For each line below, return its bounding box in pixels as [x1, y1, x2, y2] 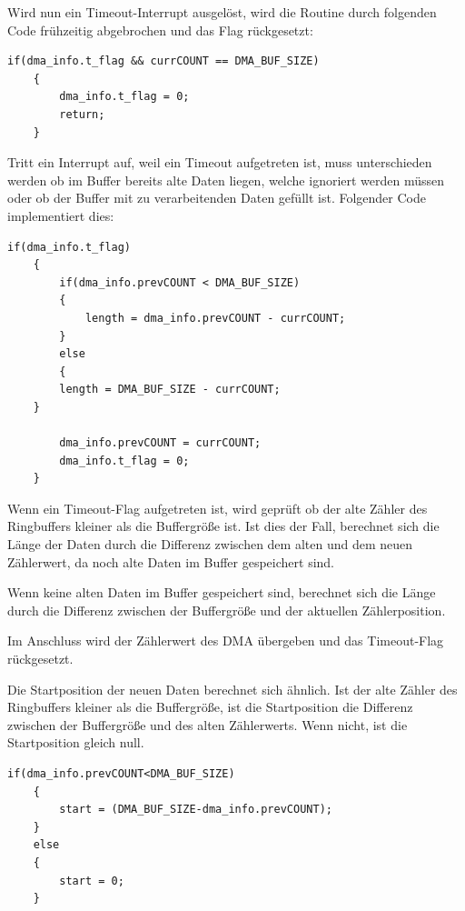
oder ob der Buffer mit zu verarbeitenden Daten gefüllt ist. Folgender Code [7, 188, 426, 207]
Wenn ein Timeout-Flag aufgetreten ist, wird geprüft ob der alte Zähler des [7, 498, 428, 517]
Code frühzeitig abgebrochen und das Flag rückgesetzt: [7, 20, 313, 39]
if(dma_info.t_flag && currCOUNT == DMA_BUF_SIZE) [7, 55, 320, 68]
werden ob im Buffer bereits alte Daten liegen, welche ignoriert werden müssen [7, 170, 445, 189]
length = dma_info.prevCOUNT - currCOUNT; [84, 311, 346, 325]
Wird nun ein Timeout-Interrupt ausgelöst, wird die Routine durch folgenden [7, 3, 437, 21]
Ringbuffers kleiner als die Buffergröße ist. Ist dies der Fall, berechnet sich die [7, 516, 440, 536]
